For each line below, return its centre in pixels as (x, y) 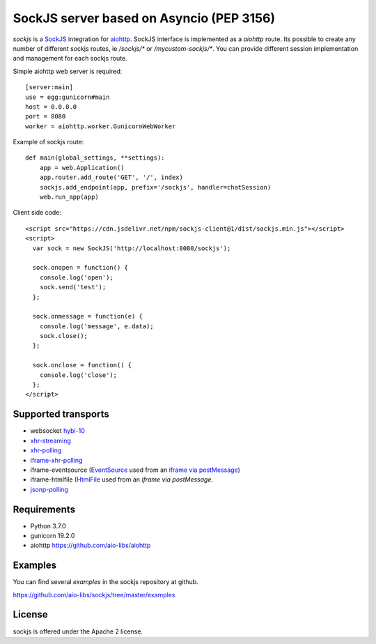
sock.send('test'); (73, 287)
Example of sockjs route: (48, 142)
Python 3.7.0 (48, 526)
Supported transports (61, 414)
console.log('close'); (78, 375)
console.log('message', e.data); (97, 326)
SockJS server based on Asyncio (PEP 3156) (144, 18)
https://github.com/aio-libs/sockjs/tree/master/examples (94, 595)
